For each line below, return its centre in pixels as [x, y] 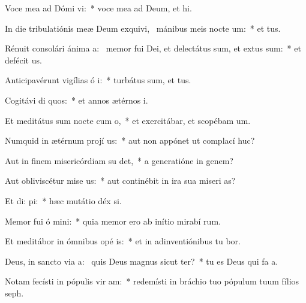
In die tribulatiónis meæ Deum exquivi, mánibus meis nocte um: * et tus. [143, 28]
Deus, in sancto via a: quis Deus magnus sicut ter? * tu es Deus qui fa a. [142, 261]
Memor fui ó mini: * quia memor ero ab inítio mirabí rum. [113, 221]
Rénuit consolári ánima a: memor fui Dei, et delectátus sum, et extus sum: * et [153, 48]
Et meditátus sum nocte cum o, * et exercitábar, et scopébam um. [128, 120]
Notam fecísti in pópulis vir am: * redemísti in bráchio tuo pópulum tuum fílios [152, 281]
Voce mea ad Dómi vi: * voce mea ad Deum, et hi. [98, 8]
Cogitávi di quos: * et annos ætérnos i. [76, 100]
